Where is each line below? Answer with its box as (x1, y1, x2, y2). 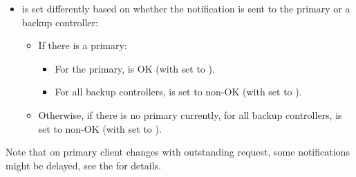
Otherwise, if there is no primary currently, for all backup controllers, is (38, 107, 342, 122)
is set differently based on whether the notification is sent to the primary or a (21, 1, 350, 15)
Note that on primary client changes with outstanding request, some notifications (6, 145, 350, 159)
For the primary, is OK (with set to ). (55, 61, 215, 75)
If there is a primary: (38, 38, 127, 53)
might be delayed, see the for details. (6, 158, 161, 172)
